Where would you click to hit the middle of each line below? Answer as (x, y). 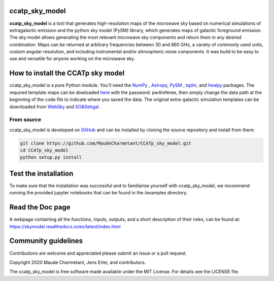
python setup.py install (51, 157)
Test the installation (41, 173)
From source (25, 120)
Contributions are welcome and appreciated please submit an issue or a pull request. (98, 253)
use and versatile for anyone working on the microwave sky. (72, 59)
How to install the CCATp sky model (67, 73)
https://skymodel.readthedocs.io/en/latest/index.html (65, 226)
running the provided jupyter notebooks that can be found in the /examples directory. (98, 193)
